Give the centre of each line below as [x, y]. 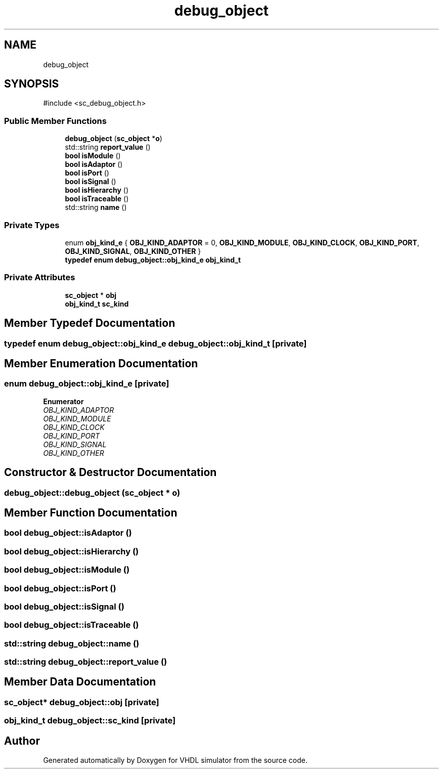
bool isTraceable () [97, 199]
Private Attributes [40, 277]
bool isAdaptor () [94, 164]
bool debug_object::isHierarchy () [72, 551]
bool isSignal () [91, 182]
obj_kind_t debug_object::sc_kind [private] [90, 721]
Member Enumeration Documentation [101, 363]
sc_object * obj [91, 295]
